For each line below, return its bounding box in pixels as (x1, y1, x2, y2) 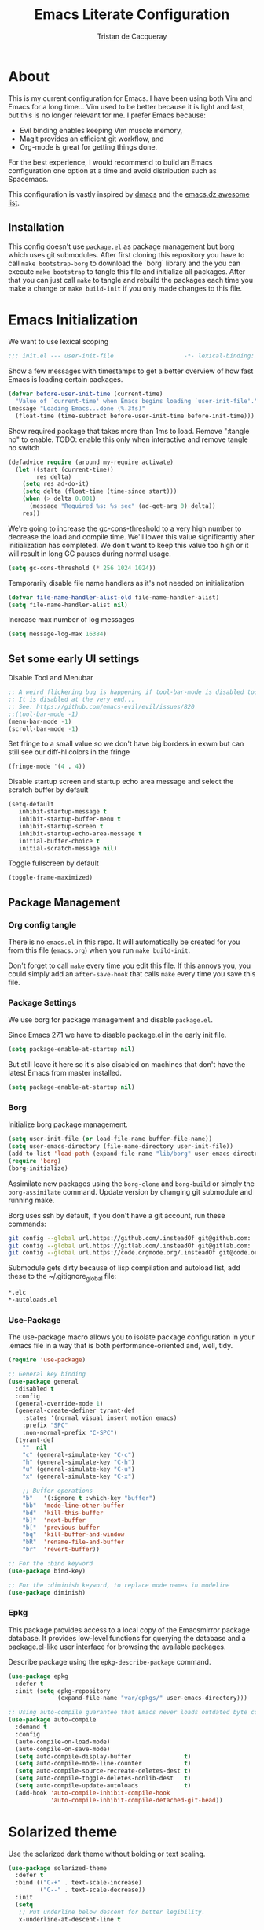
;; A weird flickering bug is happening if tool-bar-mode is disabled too (8, 688, 258, 696)
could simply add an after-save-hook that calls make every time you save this (8, 969, 256, 978)
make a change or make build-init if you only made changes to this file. (8, 283, 242, 293)
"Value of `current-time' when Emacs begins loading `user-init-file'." (15, 398, 258, 406)
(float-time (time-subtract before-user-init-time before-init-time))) (15, 412, 255, 420)
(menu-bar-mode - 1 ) (8, 717, 72, 725)
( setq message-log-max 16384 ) (8, 630, 108, 639)
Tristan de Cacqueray (97, 31, 167, 41)
